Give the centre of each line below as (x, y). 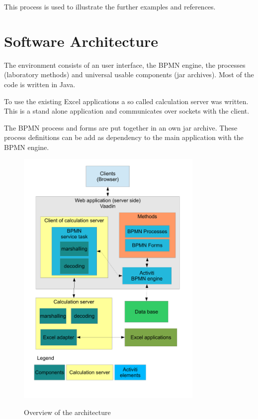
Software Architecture (81, 41)
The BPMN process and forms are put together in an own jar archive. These (121, 127)
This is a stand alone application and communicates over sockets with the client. (127, 111)
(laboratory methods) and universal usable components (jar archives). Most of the (129, 74)
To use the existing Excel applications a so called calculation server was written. (126, 101)
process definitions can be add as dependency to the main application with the (124, 137)
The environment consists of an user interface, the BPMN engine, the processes (125, 65)
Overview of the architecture (67, 412)
